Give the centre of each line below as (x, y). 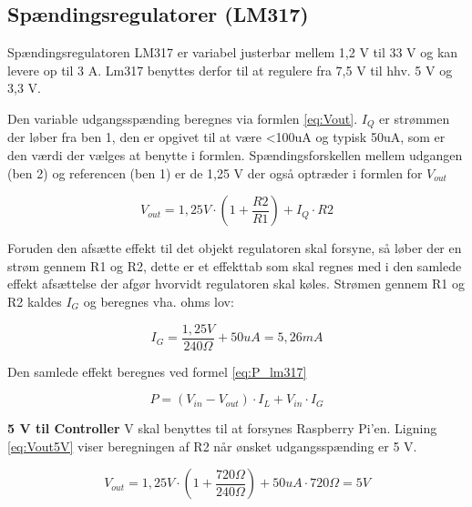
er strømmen (415, 118)
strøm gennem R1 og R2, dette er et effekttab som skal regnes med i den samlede (235, 265)
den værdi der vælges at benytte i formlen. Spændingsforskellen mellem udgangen (235, 155)
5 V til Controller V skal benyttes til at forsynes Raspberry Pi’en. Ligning (222, 428)
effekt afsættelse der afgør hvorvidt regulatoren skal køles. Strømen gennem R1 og (236, 284)
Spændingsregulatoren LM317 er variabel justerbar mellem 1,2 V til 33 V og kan (233, 52)
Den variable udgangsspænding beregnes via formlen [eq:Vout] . (183, 118)
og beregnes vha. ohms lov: (159, 301)
